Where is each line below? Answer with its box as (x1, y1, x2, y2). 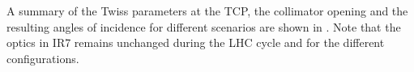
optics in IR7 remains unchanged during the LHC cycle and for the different (6, 34, 385, 51)
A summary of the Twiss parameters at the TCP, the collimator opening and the (6, 2, 408, 19)
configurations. (6, 49, 79, 66)
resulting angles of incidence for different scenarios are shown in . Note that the (6, 18, 401, 35)
